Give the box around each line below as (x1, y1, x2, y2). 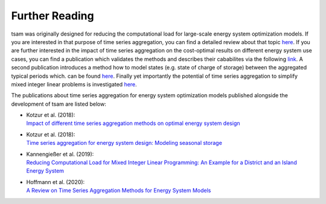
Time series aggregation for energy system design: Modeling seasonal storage (26, 139, 223, 147)
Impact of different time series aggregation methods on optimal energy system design (26, 120, 240, 127)
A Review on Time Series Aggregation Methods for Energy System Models (26, 187, 211, 194)
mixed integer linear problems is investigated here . (11, 80, 137, 88)
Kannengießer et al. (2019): (26, 150, 94, 158)
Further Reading (11, 9, 94, 22)
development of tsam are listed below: (11, 100, 107, 107)
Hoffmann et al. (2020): (26, 178, 85, 185)
